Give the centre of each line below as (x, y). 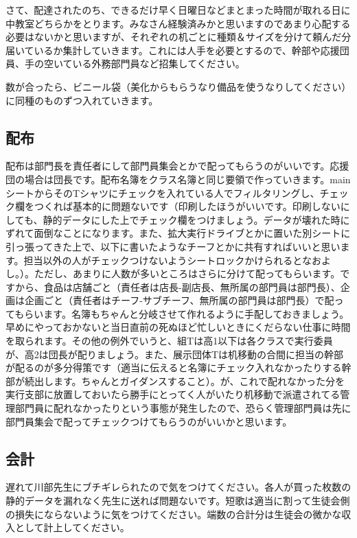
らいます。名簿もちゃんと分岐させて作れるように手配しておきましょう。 (187, 313)
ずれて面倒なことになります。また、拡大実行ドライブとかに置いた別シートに (178, 233)
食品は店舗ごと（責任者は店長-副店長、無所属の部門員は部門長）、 (192, 286)
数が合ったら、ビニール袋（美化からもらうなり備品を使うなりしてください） (178, 86)
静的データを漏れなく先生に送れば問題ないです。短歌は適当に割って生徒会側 (178, 501)
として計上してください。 (72, 527)
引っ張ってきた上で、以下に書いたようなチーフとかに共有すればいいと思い (173, 246)
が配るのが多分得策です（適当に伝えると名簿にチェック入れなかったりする (174, 367)
